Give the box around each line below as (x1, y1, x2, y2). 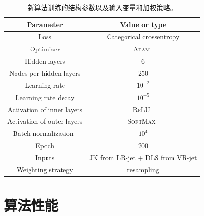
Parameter (27, 19, 63, 29)
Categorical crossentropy (107, 32, 180, 42)
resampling (127, 164, 159, 174)
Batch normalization (13, 128, 74, 138)
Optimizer (30, 44, 60, 54)
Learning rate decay (15, 92, 75, 102)
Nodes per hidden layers (9, 67, 81, 78)
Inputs (35, 152, 55, 162)
